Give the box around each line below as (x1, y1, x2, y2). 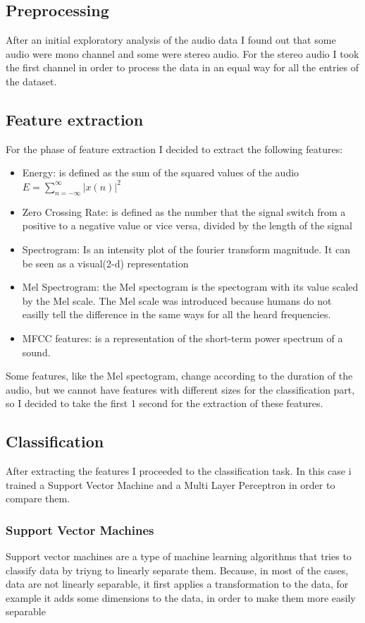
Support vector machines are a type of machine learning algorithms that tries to (6, 549, 352, 564)
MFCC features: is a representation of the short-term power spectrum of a (22, 330, 343, 345)
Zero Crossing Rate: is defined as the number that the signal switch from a (22, 204, 346, 219)
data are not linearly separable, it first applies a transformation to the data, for (6, 576, 349, 591)
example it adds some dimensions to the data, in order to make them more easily (6, 590, 356, 605)
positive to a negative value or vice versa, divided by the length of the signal (22, 218, 352, 233)
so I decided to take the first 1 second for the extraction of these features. (6, 396, 323, 411)
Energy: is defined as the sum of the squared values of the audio (22, 165, 299, 180)
